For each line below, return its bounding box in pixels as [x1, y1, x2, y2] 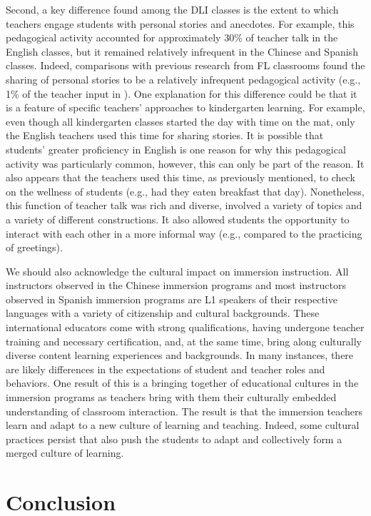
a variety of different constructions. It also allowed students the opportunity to [6, 211, 350, 226]
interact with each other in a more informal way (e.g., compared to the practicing [6, 226, 362, 241]
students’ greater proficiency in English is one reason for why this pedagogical [6, 141, 346, 156]
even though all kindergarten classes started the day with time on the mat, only [6, 113, 355, 128]
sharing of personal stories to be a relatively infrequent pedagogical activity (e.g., [6, 71, 361, 86]
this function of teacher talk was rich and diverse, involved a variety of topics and [6, 198, 362, 213]
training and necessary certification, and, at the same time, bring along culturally [6, 333, 362, 348]
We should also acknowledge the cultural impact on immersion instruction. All [6, 263, 349, 278]
